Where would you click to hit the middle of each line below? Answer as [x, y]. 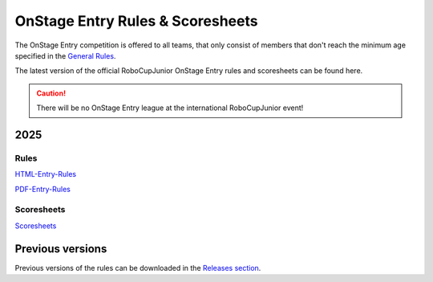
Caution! [51, 93]
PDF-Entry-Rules [43, 189]
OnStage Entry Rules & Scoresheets [136, 21]
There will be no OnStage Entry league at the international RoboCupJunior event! [170, 108]
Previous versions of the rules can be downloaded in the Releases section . [138, 268]
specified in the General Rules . [65, 55]
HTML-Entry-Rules [45, 174]
